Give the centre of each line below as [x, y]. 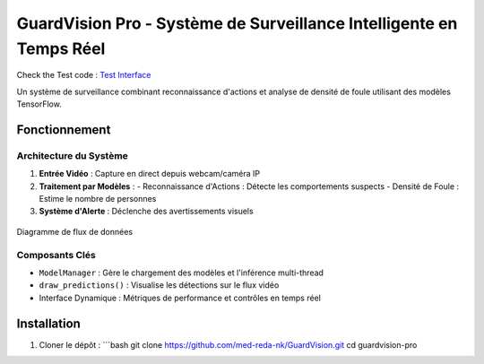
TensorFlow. [39, 104]
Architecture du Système [73, 155]
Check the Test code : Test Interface [84, 75]
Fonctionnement [64, 130]
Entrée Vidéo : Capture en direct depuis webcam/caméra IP [150, 174]
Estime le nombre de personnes [98, 199]
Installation [48, 323]
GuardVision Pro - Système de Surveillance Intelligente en [237, 23]
